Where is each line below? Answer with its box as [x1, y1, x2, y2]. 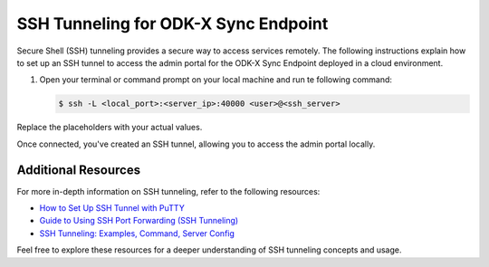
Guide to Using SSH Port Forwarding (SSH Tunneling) [39, 215, 239, 226]
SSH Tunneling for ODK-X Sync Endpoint [16, 14, 329, 33]
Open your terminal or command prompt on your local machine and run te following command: [39, 74, 393, 85]
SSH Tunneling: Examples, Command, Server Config [39, 227, 235, 239]
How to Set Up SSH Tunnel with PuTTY [39, 202, 185, 213]
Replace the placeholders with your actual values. [16, 122, 203, 133]
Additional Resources [16, 162, 140, 177]
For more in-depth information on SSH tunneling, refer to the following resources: [16, 186, 321, 196]
